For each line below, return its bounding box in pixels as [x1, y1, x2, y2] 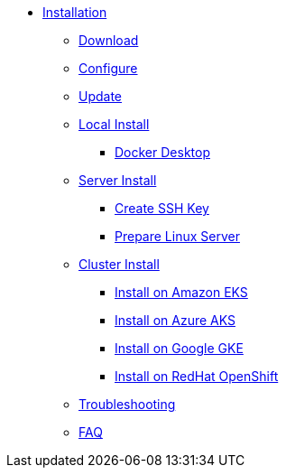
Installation [42, 5, 107, 20]
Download [78, 33, 139, 48]
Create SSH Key [115, 200, 209, 216]
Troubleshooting [78, 396, 176, 412]
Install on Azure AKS [115, 312, 235, 328]
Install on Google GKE [115, 340, 244, 356]
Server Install [78, 172, 157, 188]
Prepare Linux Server [115, 228, 240, 244]
